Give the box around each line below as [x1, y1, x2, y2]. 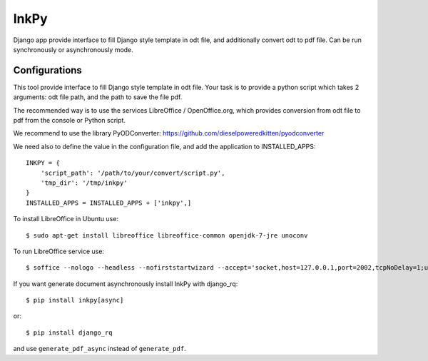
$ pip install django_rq [26, 328, 113, 337]
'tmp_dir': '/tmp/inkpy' [40, 178, 128, 187]
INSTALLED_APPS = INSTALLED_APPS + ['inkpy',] [26, 198, 192, 207]
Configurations [13, 64, 82, 76]
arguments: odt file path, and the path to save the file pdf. [13, 93, 183, 101]
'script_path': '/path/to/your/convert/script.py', [40, 168, 225, 177]
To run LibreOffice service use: [13, 247, 105, 255]
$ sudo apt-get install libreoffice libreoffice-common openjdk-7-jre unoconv [26, 231, 308, 239]
